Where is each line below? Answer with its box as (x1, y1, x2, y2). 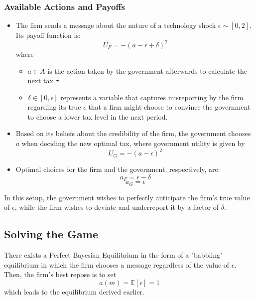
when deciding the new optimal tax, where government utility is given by (21, 138, 245, 149)
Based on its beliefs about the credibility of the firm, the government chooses (15, 128, 251, 139)
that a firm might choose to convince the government (88, 102, 251, 112)
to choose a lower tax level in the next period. (27, 111, 168, 122)
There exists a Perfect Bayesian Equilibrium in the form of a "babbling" (4, 250, 223, 260)
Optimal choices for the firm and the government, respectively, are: (15, 164, 220, 174)
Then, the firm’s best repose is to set (4, 269, 117, 280)
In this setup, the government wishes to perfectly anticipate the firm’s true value (4, 192, 250, 202)
